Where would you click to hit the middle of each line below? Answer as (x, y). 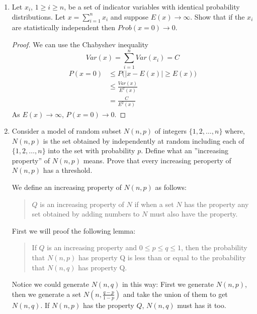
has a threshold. (68, 170)
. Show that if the (218, 16)
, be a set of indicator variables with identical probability (152, 7)
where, (235, 131)
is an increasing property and (92, 247)
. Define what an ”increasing (185, 150)
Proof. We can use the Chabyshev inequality (80, 44)
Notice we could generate (51, 284)
